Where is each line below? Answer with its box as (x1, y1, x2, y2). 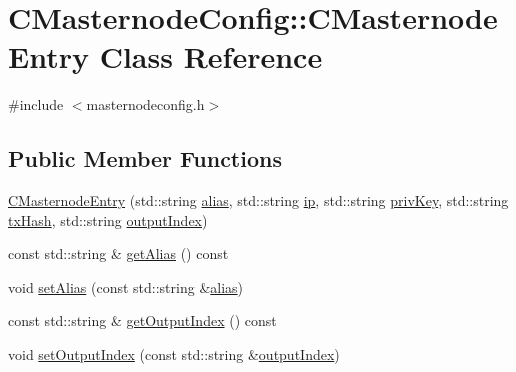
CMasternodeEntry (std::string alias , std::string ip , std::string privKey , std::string (8, 190, 509, 211)
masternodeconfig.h (86, 94, 205, 115)
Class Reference (99, 36, 323, 77)
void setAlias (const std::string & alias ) (8, 276, 244, 297)
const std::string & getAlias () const (8, 243, 229, 264)
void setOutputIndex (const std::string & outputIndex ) (8, 344, 340, 365)
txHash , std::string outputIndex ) (8, 209, 208, 230)
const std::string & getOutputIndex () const (8, 310, 277, 331)
